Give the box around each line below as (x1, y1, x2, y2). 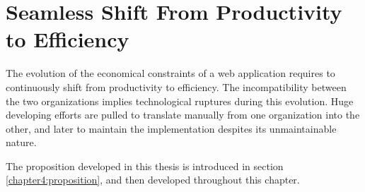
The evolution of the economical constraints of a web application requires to (6, 66, 335, 80)
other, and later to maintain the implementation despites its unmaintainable (6, 121, 337, 136)
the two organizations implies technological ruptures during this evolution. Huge (6, 93, 354, 108)
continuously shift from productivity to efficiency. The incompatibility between (6, 79, 347, 94)
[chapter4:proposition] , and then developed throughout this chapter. (6, 172, 300, 187)
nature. (6, 135, 37, 150)
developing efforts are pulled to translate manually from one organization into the (6, 107, 360, 122)
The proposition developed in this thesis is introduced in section (6, 158, 284, 173)
